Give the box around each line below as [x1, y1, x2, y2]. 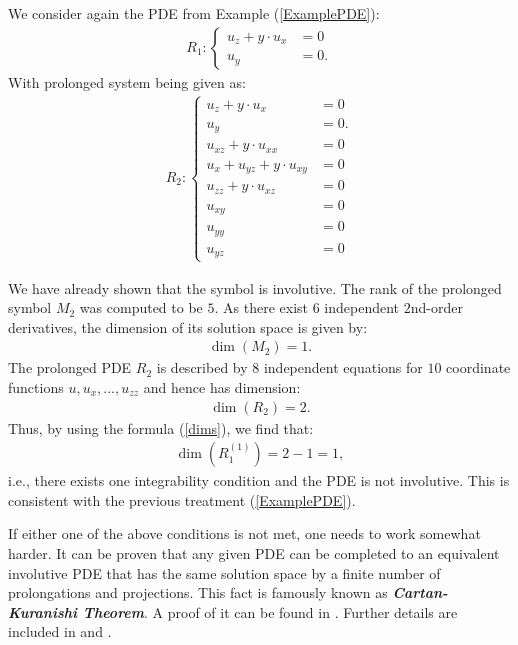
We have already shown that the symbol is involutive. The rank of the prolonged [8, 277, 502, 298]
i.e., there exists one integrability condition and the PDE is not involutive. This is [8, 470, 510, 491]
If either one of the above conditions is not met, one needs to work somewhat [8, 523, 481, 544]
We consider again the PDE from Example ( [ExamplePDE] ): [8, 3, 380, 23]
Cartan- [392, 582, 448, 603]
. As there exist [214, 297, 308, 318]
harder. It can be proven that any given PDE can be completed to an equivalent [8, 543, 500, 564]
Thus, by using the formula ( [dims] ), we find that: [8, 417, 314, 438]
